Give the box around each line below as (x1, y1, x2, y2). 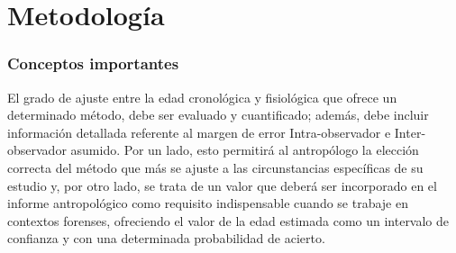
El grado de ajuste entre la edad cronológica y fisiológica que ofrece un (7, 87, 397, 106)
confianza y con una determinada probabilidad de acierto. (7, 229, 325, 248)
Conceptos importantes (7, 52, 179, 75)
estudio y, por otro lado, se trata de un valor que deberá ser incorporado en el (7, 176, 437, 194)
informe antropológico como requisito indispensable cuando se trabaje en (7, 194, 408, 212)
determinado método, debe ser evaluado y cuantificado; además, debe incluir (7, 105, 429, 124)
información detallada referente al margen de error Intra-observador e (7, 122, 391, 141)
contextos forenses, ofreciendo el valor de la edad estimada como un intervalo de (7, 211, 450, 230)
